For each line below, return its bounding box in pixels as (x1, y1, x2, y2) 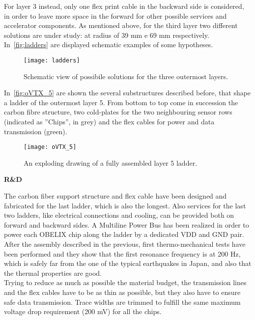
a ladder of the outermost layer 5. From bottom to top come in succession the (4, 97, 238, 107)
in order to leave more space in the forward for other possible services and (4, 10, 227, 21)
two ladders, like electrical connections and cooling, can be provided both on (4, 210, 234, 220)
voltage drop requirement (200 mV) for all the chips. (4, 306, 162, 317)
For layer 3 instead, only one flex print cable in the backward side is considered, (4, 1, 244, 11)
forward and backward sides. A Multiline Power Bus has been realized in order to (4, 219, 249, 230)
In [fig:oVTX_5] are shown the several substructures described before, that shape (4, 87, 251, 98)
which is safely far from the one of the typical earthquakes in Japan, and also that (4, 258, 252, 268)
